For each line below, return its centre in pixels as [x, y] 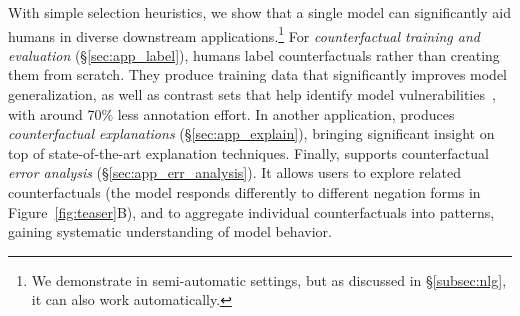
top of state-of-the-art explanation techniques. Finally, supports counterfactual [248, 152]
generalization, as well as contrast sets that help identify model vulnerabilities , [252, 94]
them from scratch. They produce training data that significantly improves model [257, 74]
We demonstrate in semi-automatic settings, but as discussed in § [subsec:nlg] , [269, 279]
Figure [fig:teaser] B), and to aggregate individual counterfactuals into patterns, [251, 211]
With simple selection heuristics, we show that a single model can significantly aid [259, 12]
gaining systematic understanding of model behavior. [170, 231]
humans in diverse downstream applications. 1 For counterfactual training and [244, 34]
